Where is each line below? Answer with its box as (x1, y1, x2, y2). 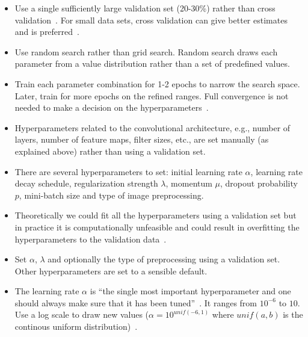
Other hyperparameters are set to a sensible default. (14, 264, 208, 277)
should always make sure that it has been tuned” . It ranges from (14, 296, 257, 309)
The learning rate (14, 285, 79, 297)
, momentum (165, 177, 212, 190)
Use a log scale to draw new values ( (14, 308, 149, 321)
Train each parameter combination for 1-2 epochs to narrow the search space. (14, 77, 300, 90)
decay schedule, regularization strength (14, 177, 158, 190)
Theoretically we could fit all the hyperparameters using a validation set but (14, 209, 297, 221)
